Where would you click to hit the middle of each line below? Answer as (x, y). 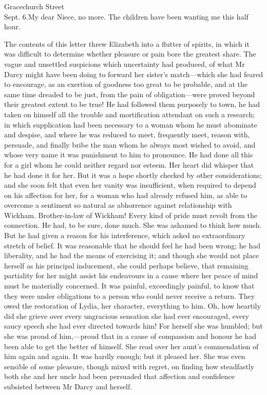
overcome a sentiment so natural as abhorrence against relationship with (118, 205)
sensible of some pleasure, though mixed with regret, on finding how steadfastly (129, 366)
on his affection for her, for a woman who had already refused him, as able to (126, 195)
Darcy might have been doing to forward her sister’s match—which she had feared (133, 74)
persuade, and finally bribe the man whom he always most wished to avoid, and (130, 144)
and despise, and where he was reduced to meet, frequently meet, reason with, (127, 134)
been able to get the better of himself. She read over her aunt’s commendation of (131, 346)
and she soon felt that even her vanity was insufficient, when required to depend (130, 185)
